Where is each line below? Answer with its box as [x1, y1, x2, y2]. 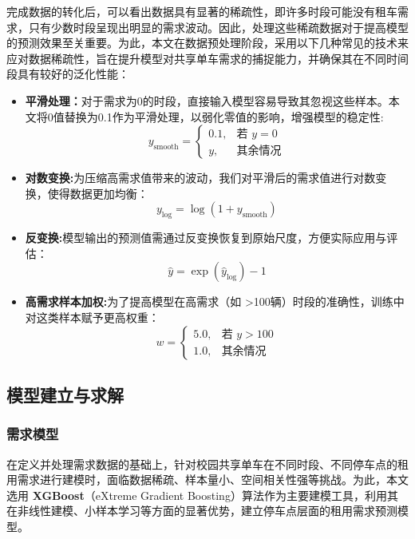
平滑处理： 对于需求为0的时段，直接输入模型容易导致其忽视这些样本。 [25, 92, 389, 109]
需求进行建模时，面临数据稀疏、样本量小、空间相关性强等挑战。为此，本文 [17, 471, 409, 488]
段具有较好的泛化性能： [6, 65, 129, 82]
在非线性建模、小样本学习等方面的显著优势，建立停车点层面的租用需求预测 [6, 502, 397, 519]
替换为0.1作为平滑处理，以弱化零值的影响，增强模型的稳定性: [64, 108, 384, 125]
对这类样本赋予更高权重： [25, 308, 160, 325]
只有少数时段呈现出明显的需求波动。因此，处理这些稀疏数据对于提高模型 [28, 18, 409, 35]
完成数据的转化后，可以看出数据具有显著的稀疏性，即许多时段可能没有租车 [6, 3, 397, 19]
